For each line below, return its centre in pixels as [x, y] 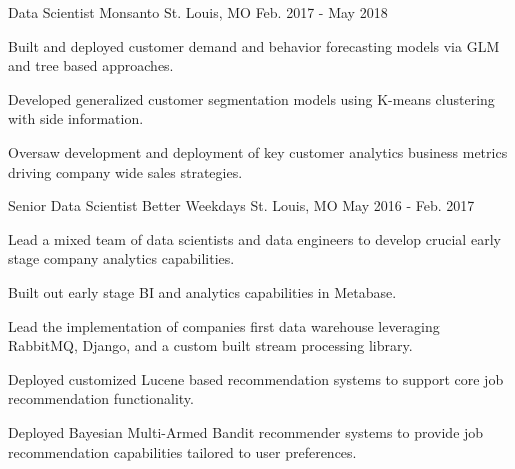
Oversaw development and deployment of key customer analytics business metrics [258, 151]
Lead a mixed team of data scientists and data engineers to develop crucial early [254, 238]
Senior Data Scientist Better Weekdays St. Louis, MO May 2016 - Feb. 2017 [241, 205]
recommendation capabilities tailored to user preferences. [182, 451]
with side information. [76, 118]
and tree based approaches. [91, 65]
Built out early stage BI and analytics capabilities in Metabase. [202, 291]
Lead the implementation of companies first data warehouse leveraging [224, 325]
